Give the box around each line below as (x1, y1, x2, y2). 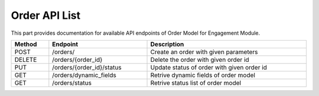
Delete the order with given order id (150, 55, 249, 64)
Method (14, 40, 37, 48)
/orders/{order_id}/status (52, 63, 122, 71)
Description (150, 40, 184, 48)
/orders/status (52, 78, 92, 87)
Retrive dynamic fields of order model (150, 71, 255, 79)
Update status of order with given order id (150, 63, 267, 71)
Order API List (11, 9, 81, 22)
